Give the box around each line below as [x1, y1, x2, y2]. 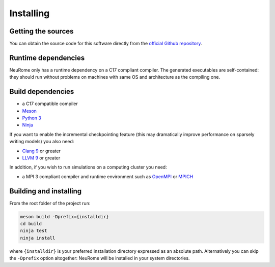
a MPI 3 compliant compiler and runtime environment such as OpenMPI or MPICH [22, 173, 194, 180]
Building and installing [9, 187, 81, 195]
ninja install [20, 235, 56, 241]
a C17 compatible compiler [22, 101, 78, 107]
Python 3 [22, 115, 42, 121]
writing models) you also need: [9, 139, 74, 145]
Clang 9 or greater [22, 148, 61, 154]
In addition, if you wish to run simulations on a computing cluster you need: [9, 164, 168, 170]
